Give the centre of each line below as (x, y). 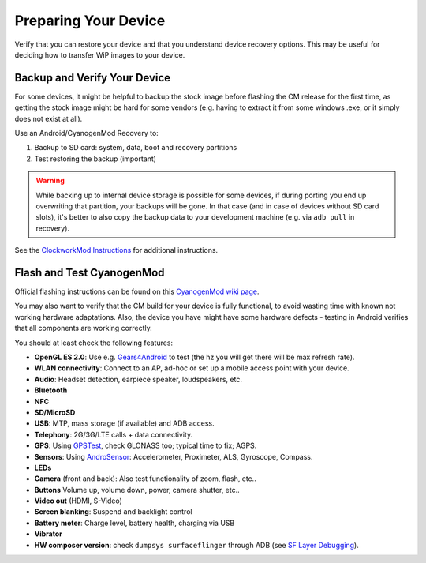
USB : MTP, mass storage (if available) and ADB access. (124, 423)
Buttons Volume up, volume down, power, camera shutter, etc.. (137, 490)
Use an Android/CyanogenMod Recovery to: (87, 133)
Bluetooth (51, 390)
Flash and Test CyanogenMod (90, 272)
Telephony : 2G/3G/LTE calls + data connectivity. (114, 434)
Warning (50, 181)
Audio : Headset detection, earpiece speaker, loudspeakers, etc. (138, 379)
